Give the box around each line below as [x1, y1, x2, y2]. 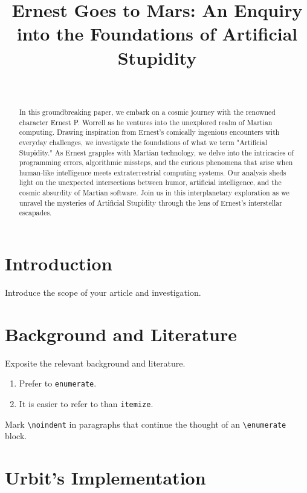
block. [5, 429, 27, 442]
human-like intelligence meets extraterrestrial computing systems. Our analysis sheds [19, 167, 286, 177]
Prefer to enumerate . [19, 377, 97, 390]
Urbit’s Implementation [5, 465, 206, 490]
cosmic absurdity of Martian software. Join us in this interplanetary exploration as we [19, 188, 289, 198]
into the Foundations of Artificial [16, 21, 298, 46]
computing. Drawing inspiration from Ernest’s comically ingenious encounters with [19, 127, 280, 137]
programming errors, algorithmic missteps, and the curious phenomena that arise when [19, 157, 293, 168]
